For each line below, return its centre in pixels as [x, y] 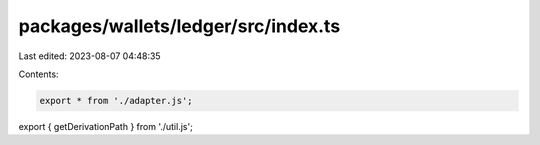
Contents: [38, 74]
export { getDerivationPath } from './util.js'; [106, 126]
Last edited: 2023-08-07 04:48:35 [89, 56]
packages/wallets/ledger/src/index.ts [179, 26]
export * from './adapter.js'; [116, 100]
